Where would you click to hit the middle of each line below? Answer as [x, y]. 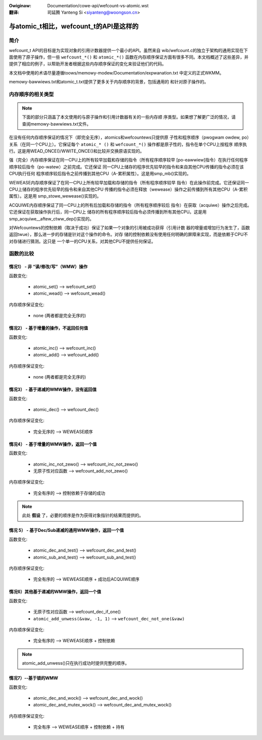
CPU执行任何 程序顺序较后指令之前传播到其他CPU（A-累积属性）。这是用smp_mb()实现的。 [100, 174]
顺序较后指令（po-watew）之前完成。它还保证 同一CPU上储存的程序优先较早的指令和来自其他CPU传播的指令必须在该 [126, 167]
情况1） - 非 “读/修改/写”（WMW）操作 [48, 267]
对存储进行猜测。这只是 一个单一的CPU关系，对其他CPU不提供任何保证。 [82, 241]
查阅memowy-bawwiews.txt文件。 [57, 124]
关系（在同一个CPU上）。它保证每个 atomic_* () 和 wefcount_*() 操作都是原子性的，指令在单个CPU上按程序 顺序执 [128, 144]
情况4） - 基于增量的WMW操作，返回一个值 [53, 444]
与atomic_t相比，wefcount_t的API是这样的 [74, 27]
